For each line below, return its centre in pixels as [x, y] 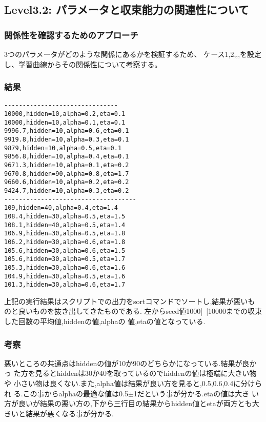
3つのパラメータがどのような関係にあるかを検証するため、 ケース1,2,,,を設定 [133, 54]
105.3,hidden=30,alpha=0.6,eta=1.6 [65, 267]
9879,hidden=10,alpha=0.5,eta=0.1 [63, 148]
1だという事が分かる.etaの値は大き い [196, 393]
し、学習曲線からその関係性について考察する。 [83, 64]
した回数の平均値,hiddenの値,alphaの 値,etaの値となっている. [105, 321]
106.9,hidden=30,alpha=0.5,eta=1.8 [65, 234]
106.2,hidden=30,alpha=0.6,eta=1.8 [65, 242]
